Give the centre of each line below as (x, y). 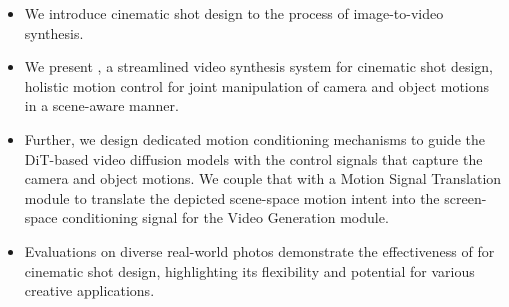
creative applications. (89, 290)
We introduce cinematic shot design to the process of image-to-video (234, 13)
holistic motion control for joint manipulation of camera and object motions (257, 85)
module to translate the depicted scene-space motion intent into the (232, 197)
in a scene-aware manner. (101, 105)
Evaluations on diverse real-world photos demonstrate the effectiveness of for (259, 250)
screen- (465, 197)
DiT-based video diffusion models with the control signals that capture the (253, 158)
